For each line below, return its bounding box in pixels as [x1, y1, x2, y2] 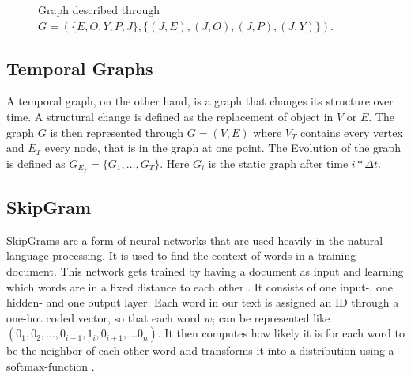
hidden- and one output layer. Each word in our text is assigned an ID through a [6, 294, 399, 310]
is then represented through [50, 124, 184, 140]
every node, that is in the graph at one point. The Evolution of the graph [44, 139, 402, 156]
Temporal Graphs [6, 55, 153, 80]
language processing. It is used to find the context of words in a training [6, 247, 356, 264]
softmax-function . [6, 357, 95, 374]
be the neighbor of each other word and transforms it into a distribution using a [6, 342, 394, 359]
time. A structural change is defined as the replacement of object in [6, 108, 334, 124]
